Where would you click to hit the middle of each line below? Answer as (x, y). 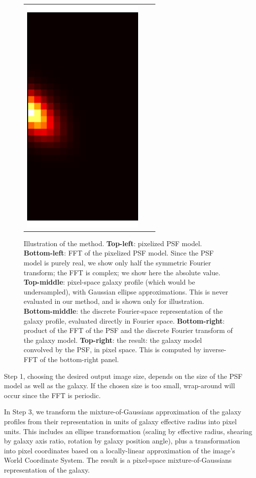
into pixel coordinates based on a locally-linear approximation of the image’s (120, 450)
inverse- (215, 349)
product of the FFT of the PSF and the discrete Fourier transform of (128, 330)
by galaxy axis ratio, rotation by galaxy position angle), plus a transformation (122, 441)
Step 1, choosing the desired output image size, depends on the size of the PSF (123, 376)
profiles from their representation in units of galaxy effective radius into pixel (120, 421)
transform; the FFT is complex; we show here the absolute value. (122, 272)
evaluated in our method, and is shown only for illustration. (114, 301)
